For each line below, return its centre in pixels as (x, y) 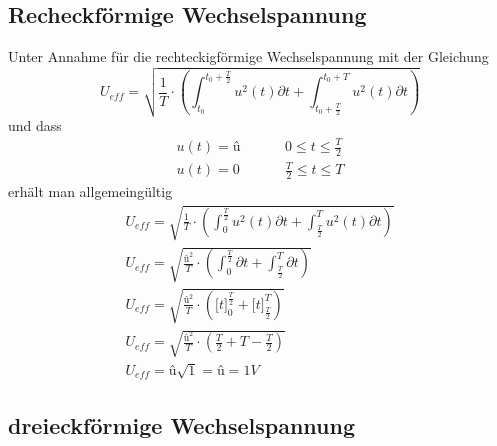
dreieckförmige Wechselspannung (181, 425)
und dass (35, 124)
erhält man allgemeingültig (90, 191)
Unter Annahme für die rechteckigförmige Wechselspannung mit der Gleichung (248, 56)
